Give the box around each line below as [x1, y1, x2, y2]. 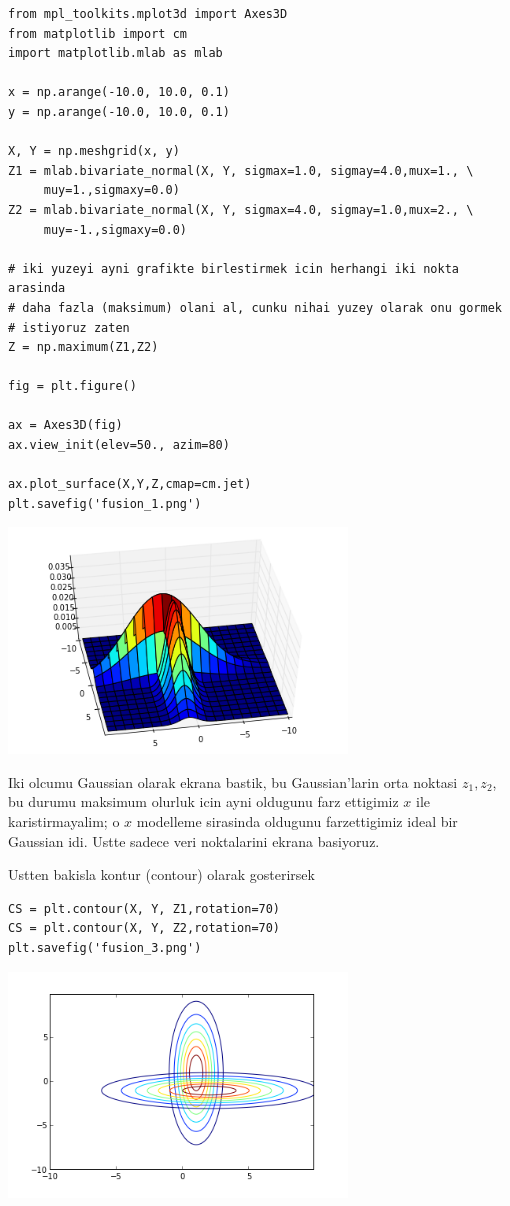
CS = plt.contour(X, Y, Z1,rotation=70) [8, 901, 281, 916]
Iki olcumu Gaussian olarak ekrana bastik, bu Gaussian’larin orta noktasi [8, 771, 458, 792]
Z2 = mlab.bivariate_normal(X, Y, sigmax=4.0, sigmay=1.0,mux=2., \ [8, 202, 474, 217]
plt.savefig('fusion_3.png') [8, 940, 202, 955]
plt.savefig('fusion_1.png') [8, 496, 202, 511]
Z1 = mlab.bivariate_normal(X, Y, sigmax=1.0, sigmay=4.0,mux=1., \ [8, 163, 474, 178]
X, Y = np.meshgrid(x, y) [8, 144, 180, 159]
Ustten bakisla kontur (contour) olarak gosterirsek [8, 864, 315, 885]
